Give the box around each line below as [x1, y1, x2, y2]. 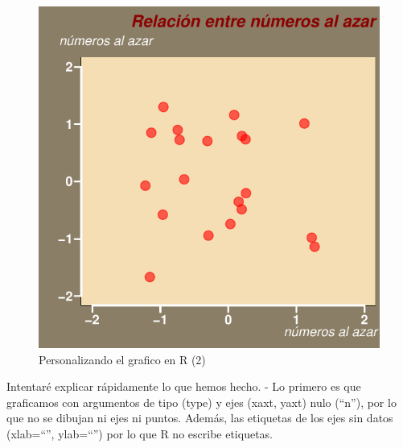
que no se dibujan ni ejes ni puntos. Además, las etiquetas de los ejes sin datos [6, 409, 393, 426]
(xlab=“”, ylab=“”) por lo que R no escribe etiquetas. [6, 425, 273, 442]
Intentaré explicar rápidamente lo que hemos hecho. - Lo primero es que [6, 378, 361, 395]
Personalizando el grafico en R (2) [39, 351, 206, 367]
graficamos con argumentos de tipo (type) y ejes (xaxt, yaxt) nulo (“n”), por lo [6, 393, 397, 410]
